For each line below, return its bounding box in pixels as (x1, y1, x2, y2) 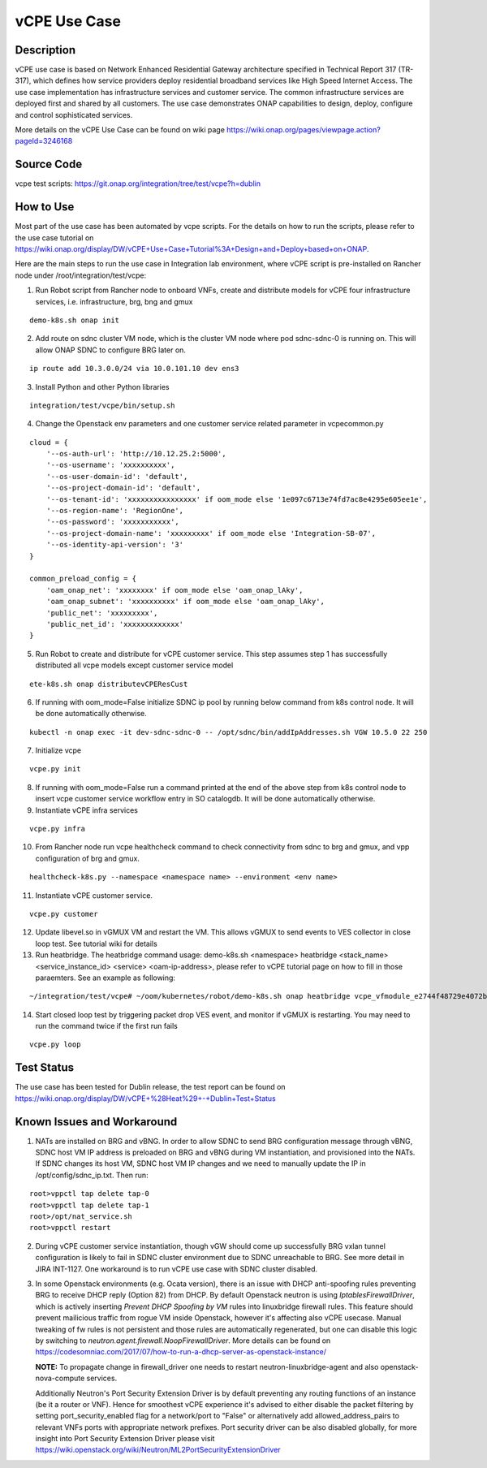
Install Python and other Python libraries (35, 382, 170, 391)
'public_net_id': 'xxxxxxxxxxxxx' (45, 620, 184, 628)
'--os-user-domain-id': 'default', (45, 472, 188, 481)
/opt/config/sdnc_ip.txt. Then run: (35, 1170, 149, 1180)
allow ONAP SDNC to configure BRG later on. (35, 345, 187, 355)
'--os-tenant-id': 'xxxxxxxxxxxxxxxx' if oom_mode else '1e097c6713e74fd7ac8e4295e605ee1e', (45, 494, 428, 503)
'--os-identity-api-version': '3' (45, 540, 184, 550)
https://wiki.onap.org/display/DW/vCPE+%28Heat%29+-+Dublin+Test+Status (15, 1093, 276, 1103)
